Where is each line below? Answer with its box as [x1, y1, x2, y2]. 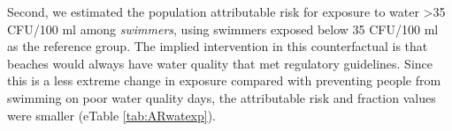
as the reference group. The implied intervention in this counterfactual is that [7, 37, 428, 55]
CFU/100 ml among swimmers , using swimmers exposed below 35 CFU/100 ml [7, 19, 439, 38]
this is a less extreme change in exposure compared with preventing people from [7, 71, 441, 90]
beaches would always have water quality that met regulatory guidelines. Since [7, 54, 433, 72]
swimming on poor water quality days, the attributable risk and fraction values [7, 88, 436, 106]
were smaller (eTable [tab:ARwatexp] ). [7, 106, 217, 124]
